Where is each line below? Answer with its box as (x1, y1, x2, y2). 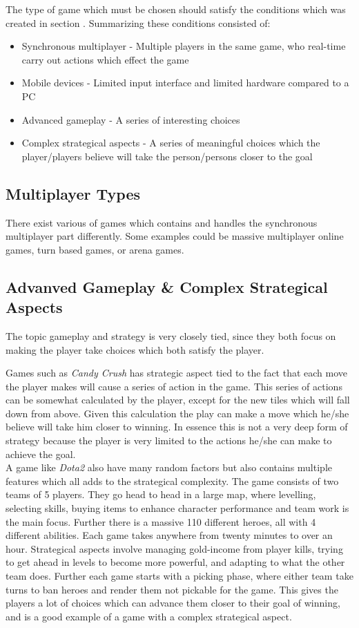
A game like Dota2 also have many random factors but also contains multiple (6, 460, 332, 475)
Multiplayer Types (6, 182, 141, 204)
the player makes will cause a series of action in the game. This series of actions (6, 379, 342, 393)
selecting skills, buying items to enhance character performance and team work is (6, 501, 349, 515)
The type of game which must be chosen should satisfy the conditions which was (6, 2, 346, 16)
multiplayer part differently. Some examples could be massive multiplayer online (6, 229, 344, 243)
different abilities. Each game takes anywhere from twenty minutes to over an (6, 528, 333, 542)
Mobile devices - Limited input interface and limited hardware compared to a (21, 75, 349, 90)
